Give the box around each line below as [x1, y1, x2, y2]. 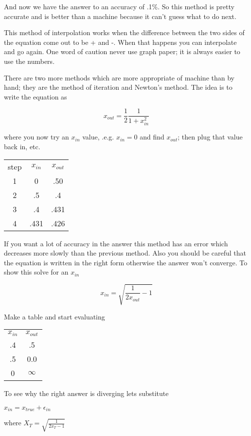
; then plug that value [178, 132, 243, 142]
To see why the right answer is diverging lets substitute [4, 388, 169, 398]
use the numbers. [4, 56, 55, 66]
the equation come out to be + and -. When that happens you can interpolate [4, 37, 237, 47]
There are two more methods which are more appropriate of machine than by [4, 72, 234, 82]
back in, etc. [4, 141, 40, 152]
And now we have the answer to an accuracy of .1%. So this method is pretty [4, 1, 234, 11]
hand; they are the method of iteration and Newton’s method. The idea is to [4, 82, 233, 92]
